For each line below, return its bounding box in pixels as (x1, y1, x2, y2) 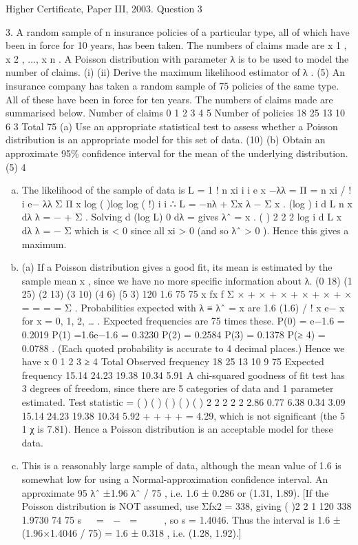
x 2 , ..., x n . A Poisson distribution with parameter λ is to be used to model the (6, 51, 349, 65)
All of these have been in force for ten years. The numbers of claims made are (6, 92, 333, 106)
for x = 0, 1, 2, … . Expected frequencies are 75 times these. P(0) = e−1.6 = (21, 313, 345, 328)
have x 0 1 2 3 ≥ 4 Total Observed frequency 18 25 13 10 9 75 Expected (21, 354, 324, 369)
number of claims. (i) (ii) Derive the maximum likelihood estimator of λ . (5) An (6, 65, 345, 79)
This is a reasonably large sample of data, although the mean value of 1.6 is (21, 458, 341, 473)
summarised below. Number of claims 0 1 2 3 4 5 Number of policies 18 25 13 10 (6, 105, 346, 120)
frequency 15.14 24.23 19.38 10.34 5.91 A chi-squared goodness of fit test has (21, 367, 345, 382)
